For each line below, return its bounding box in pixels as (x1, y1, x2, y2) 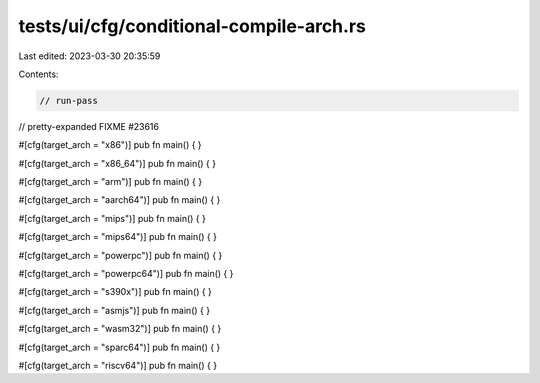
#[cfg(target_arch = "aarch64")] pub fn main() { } (18, 194, 221, 206)
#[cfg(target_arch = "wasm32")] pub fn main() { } (18, 323, 222, 335)
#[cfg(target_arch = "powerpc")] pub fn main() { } (18, 249, 223, 261)
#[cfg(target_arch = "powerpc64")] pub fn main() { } (18, 268, 234, 280)
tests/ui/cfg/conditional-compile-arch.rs (18, 15, 367, 37)
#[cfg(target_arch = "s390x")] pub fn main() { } (18, 286, 212, 298)
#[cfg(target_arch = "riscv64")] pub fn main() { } (18, 359, 218, 371)
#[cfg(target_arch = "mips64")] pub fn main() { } (18, 231, 217, 243)
